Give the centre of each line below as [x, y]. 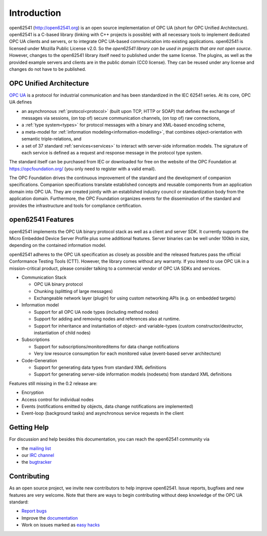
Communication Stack [44, 277]
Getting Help [29, 427]
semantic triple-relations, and [51, 139]
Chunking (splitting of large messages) [73, 291]
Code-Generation [39, 360]
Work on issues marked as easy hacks [61, 525]
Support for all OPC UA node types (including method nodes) [96, 312]
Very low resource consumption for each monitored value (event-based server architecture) [127, 353]
